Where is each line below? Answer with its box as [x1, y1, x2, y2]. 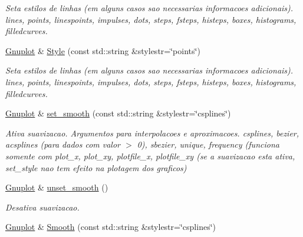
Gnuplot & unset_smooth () [5, 181, 108, 193]
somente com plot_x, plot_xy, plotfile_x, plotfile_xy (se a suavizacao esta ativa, [5, 149, 295, 162]
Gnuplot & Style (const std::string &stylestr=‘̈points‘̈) [5, 44, 200, 56]
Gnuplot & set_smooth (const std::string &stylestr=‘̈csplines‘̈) [5, 107, 231, 119]
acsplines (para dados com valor [5, 138, 121, 151]
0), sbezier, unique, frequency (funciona [137, 138, 279, 151]
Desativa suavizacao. [5, 201, 80, 213]
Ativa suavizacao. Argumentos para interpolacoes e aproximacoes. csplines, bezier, [5, 126, 299, 139]
